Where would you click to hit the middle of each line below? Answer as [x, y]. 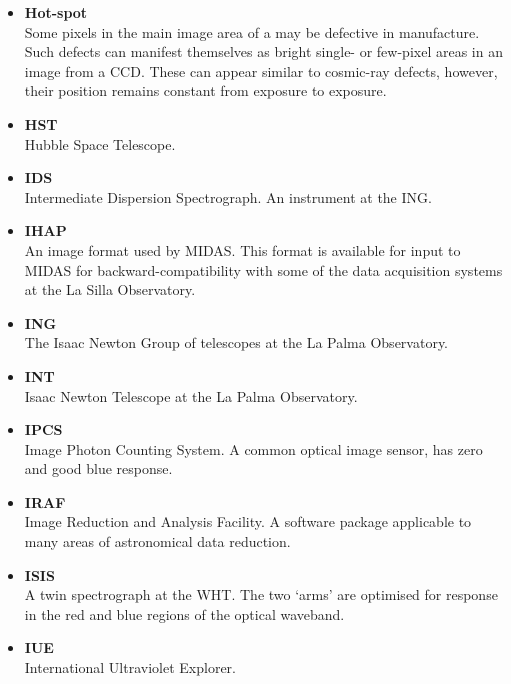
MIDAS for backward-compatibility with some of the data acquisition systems [263, 269]
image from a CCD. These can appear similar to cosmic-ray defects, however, [261, 70]
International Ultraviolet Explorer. [130, 667]
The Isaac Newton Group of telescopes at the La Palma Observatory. [236, 342]
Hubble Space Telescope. [100, 143]
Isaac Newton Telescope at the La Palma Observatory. [191, 395]
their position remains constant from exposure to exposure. [205, 90]
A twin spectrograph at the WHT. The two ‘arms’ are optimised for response [261, 594]
